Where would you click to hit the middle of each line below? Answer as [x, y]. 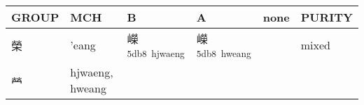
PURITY [327, 17]
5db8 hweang [224, 53]
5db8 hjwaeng [156, 53]
